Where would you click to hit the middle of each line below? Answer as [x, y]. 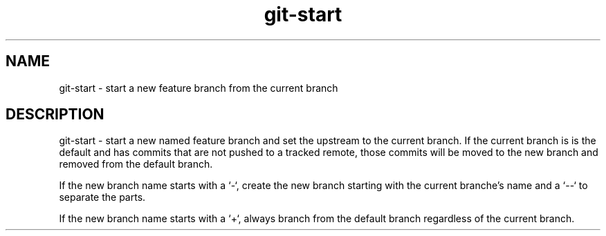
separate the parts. [102, 197]
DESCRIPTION [55, 115]
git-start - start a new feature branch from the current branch [199, 88]
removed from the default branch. [136, 164]
